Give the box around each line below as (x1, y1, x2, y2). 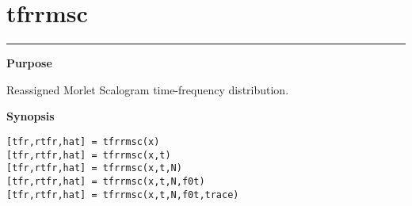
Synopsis (6, 108, 55, 124)
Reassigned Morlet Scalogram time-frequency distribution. (6, 81, 289, 97)
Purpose (6, 55, 52, 71)
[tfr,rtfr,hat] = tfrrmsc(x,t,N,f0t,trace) (6, 189, 239, 200)
